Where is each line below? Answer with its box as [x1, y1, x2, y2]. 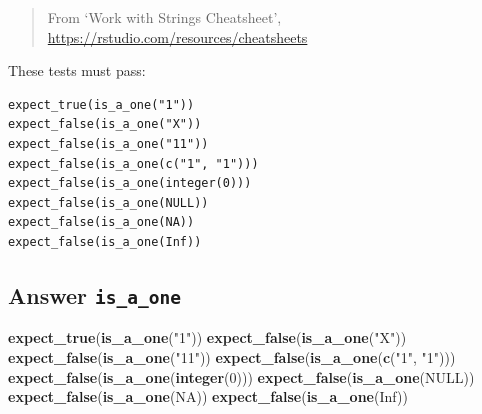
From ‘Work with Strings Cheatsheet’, [47, 7, 282, 27]
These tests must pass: [8, 60, 146, 81]
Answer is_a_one [8, 279, 181, 310]
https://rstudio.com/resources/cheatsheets [47, 26, 308, 47]
